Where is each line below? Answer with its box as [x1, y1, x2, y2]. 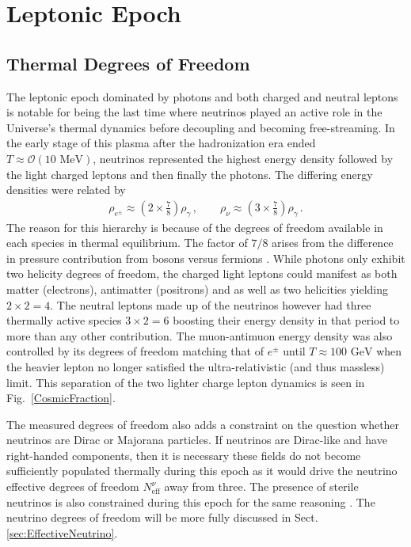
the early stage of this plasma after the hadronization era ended [6, 135, 316, 151]
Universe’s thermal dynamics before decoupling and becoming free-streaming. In [6, 119, 395, 135]
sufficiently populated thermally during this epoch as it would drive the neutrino [6, 462, 398, 479]
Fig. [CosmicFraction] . [6, 389, 116, 406]
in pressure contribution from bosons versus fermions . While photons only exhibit [6, 249, 405, 266]
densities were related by [6, 181, 126, 198]
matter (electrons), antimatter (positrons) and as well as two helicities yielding [6, 280, 389, 297]
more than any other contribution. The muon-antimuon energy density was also [6, 327, 393, 344]
